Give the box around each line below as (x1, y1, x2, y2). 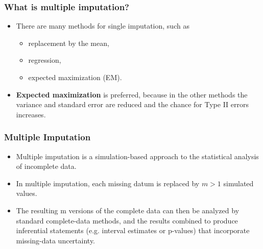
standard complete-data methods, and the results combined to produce (16, 215, 238, 226)
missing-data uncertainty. (16, 235, 95, 245)
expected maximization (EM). (28, 72, 122, 82)
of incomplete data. (16, 161, 77, 171)
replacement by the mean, (28, 37, 109, 48)
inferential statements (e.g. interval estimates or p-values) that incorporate (16, 225, 250, 236)
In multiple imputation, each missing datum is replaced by (16, 178, 200, 188)
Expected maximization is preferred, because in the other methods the (16, 89, 248, 99)
